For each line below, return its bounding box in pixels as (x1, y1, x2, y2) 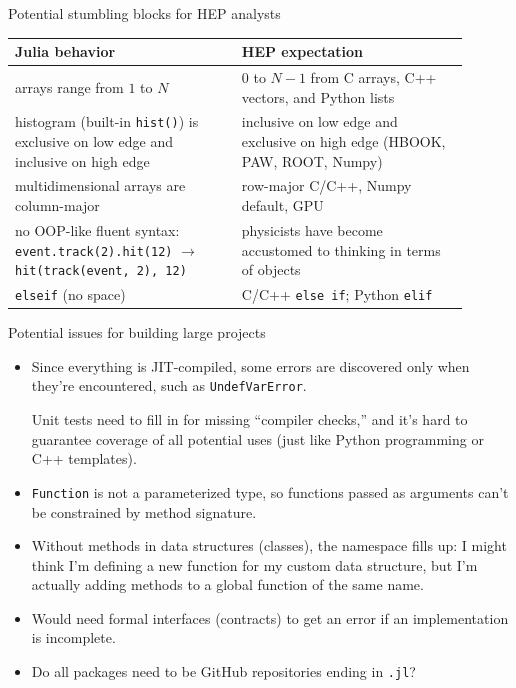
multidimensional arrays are (15, 175, 186, 196)
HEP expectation (241, 41, 363, 62)
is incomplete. (31, 627, 116, 648)
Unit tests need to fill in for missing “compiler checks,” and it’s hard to (31, 409, 468, 430)
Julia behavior (15, 41, 116, 62)
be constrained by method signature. (31, 501, 257, 522)
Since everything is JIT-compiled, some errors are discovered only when (31, 355, 470, 376)
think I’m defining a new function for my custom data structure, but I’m (31, 554, 478, 575)
